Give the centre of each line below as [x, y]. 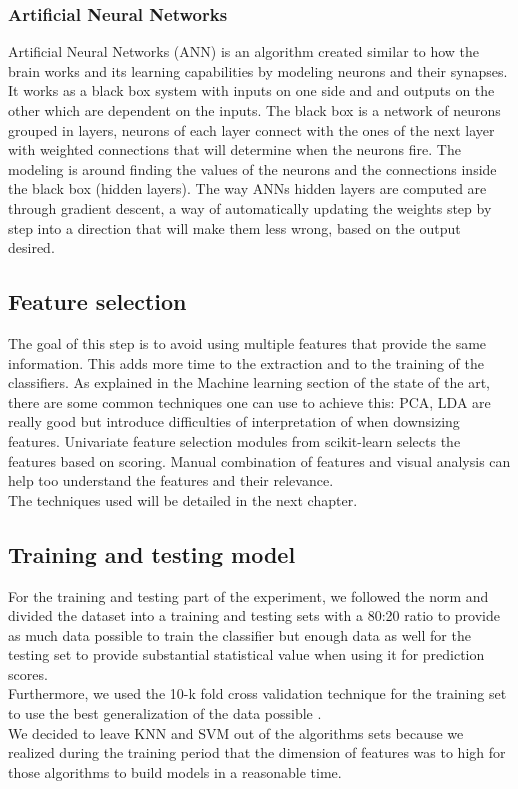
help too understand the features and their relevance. [171, 480]
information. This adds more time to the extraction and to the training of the [246, 362]
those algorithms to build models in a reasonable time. [175, 771]
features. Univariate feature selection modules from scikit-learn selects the [234, 440]
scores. [28, 673]
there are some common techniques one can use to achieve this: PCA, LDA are [249, 401]
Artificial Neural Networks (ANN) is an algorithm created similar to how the [244, 51]
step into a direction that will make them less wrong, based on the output [234, 227]
